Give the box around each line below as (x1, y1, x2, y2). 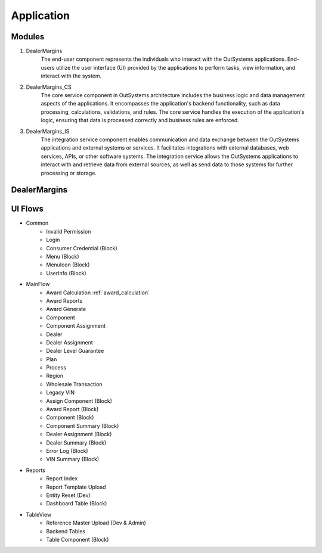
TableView (26, 511, 52, 518)
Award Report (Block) (46, 406, 99, 413)
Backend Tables (46, 527, 86, 535)
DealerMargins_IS (26, 128, 70, 135)
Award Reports (46, 297, 83, 304)
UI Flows (11, 204, 44, 214)
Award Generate (46, 306, 86, 313)
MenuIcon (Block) (46, 261, 90, 268)
